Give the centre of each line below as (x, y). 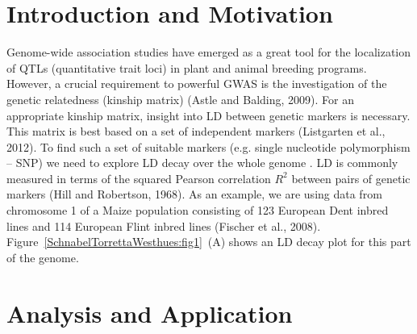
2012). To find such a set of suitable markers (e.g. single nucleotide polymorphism (208, 146)
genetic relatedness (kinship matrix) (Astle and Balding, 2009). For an (180, 99)
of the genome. (43, 257)
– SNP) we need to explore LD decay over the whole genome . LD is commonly (202, 163)
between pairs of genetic (351, 178)
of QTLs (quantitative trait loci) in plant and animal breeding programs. (187, 67)
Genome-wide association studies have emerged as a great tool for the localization (209, 52)
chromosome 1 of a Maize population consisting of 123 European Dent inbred (198, 210)
